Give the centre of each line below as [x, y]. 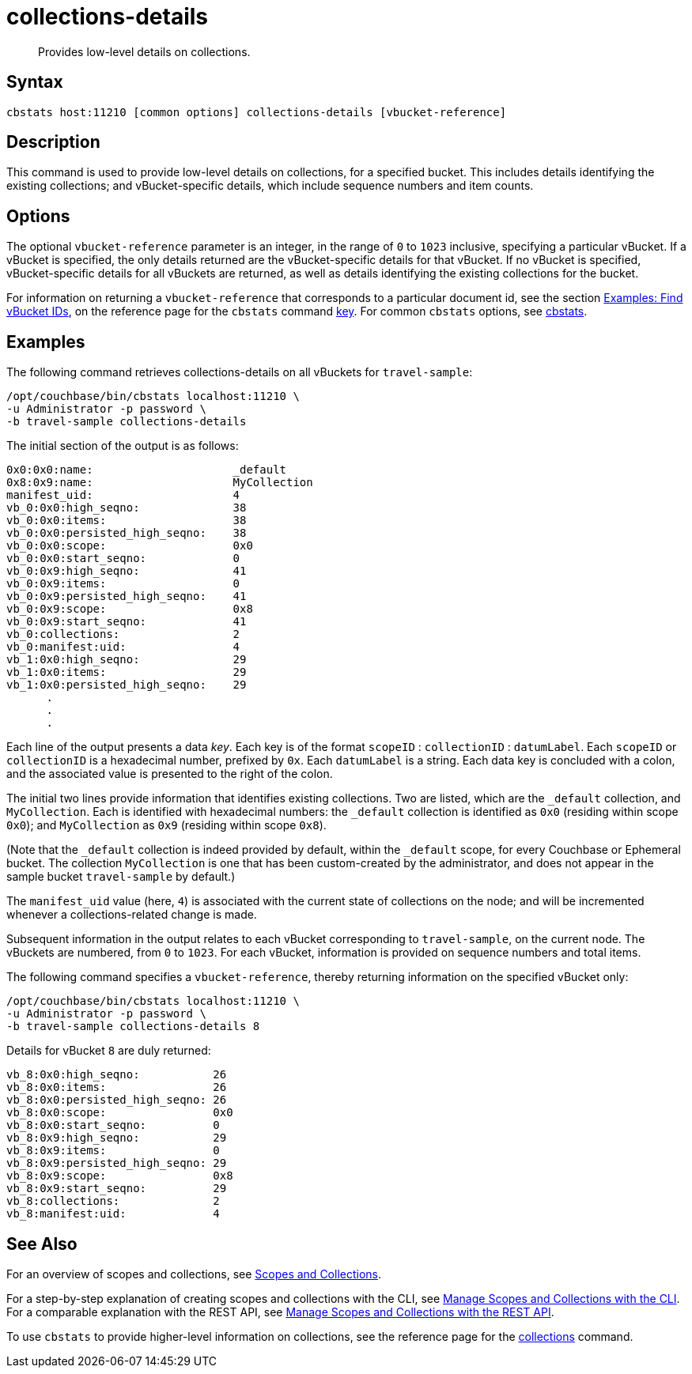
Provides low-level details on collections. [144, 51]
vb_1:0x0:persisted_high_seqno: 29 [127, 685]
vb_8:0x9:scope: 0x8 [120, 1176]
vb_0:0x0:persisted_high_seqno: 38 [127, 533]
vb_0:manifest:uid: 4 [123, 647]
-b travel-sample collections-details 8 [133, 1027]
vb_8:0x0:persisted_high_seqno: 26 [117, 1100]
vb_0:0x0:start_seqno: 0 [123, 559]
